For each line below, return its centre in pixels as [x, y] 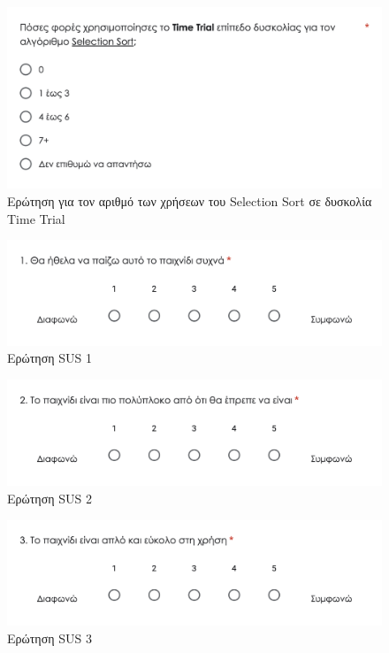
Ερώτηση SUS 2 [50, 499]
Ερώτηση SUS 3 [50, 638]
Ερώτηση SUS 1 [50, 358]
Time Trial [36, 218]
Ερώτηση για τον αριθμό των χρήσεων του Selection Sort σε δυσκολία [190, 200]
